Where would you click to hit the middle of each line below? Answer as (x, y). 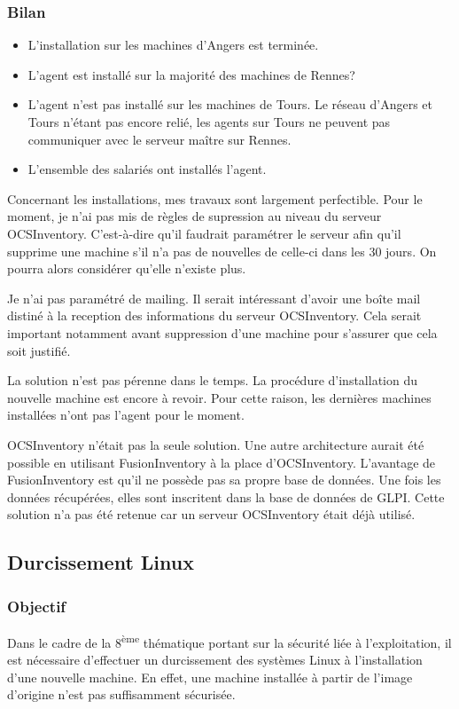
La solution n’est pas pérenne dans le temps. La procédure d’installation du (212, 380)
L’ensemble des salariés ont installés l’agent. (147, 169)
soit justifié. (39, 350)
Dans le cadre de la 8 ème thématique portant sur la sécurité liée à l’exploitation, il (229, 641)
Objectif (37, 606)
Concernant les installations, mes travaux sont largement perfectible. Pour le (215, 198)
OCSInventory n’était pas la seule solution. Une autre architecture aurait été (216, 444)
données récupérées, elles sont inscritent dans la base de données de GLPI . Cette (226, 496)
